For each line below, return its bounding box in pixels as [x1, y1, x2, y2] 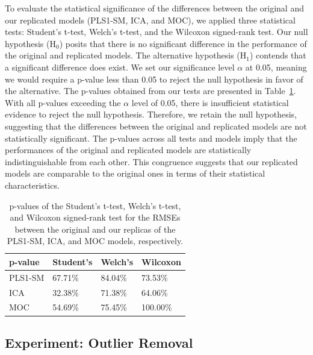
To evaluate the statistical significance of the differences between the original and [5, 2, 304, 14]
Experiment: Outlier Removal [5, 333, 193, 351]
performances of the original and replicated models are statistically [5, 143, 252, 156]
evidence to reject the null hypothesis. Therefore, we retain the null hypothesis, [5, 108, 297, 121]
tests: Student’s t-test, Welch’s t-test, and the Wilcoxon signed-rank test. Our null [5, 25, 308, 38]
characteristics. [5, 178, 60, 191]
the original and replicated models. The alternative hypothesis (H [5, 49, 247, 61]
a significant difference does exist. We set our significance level [5, 60, 235, 73]
